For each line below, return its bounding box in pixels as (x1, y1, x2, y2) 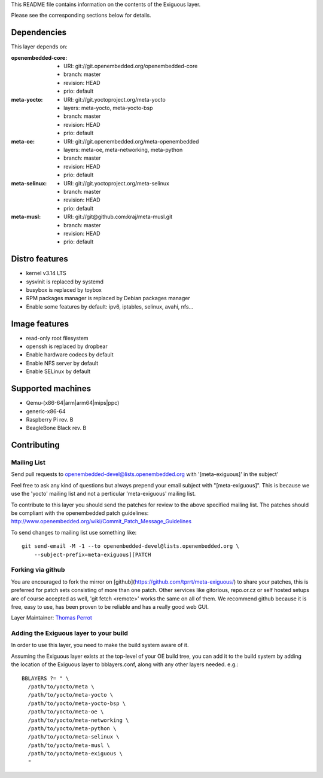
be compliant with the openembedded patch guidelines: (11, 509, 149, 517)
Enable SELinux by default (26, 368, 91, 375)
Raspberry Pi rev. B (26, 416, 74, 423)
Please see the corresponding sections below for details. (11, 12, 152, 19)
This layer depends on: (11, 43, 68, 50)
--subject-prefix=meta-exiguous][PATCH (33, 551, 151, 558)
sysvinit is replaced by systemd (26, 278, 104, 285)
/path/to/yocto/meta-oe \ (28, 709, 104, 715)
